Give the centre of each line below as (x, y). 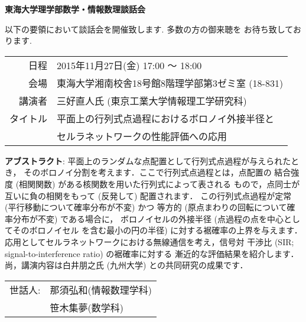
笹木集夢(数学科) (87, 307)
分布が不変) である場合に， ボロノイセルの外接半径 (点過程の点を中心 (148, 218)
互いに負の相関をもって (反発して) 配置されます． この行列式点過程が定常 (148, 195)
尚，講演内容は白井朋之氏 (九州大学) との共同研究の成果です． (126, 265)
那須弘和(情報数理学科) (101, 290)
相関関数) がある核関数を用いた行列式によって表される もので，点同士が (159, 183)
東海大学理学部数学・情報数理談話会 (75, 9)
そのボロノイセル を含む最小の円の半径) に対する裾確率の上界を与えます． (157, 230)
